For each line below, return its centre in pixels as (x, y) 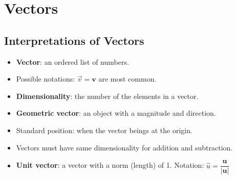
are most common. (127, 79)
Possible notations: (46, 79)
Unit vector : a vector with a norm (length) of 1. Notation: (110, 165)
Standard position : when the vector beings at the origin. (104, 130)
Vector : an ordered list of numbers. (72, 61)
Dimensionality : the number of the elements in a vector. (107, 96)
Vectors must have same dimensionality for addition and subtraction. (124, 147)
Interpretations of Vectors (74, 40)
